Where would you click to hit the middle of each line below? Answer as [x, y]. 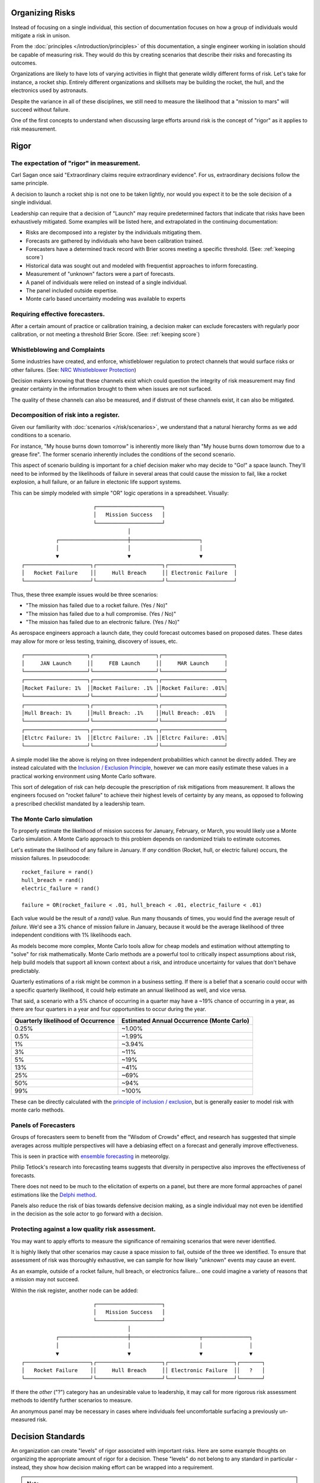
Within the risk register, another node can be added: [75, 1290]
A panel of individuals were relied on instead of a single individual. [107, 282]
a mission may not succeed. [45, 1280]
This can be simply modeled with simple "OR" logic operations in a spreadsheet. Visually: [120, 493]
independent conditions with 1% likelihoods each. [71, 935]
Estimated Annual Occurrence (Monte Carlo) [185, 1020]
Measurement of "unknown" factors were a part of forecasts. [100, 274]
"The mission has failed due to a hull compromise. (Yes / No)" [101, 613]
